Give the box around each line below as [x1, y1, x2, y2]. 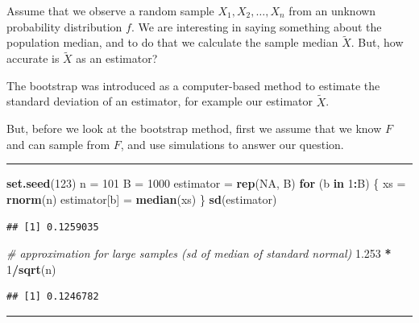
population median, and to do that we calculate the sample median [6, 34, 338, 51]
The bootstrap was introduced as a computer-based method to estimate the [6, 77, 380, 93]
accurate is [6, 50, 60, 67]
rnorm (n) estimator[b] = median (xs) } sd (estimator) [6, 191, 277, 207]
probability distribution [6, 18, 122, 35]
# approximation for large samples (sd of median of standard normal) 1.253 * [6, 245, 392, 262]
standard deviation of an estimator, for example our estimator [6, 93, 313, 110]
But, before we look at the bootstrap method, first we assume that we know [6, 120, 382, 137]
